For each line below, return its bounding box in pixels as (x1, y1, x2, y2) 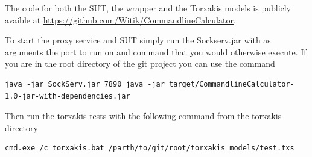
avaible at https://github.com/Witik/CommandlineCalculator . (5, 13, 236, 26)
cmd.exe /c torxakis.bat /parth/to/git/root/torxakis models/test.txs (5, 144, 294, 153)
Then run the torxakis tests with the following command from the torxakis (5, 109, 282, 122)
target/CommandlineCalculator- (169, 79, 294, 88)
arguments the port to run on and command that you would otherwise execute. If (5, 45, 307, 58)
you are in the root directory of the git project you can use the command (5, 57, 275, 70)
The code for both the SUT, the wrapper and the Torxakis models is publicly (5, 2, 291, 14)
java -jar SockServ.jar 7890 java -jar (5, 79, 165, 88)
